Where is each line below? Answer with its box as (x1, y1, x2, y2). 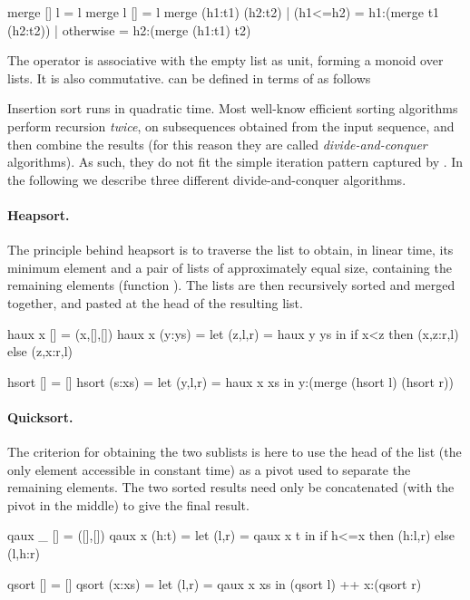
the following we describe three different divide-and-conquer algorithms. (7, 169, 406, 189)
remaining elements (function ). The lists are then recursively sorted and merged (7, 276, 455, 295)
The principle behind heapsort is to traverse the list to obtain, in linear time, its (7, 240, 454, 259)
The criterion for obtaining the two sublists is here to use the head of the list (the (7, 442, 462, 461)
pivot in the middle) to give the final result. (7, 495, 250, 514)
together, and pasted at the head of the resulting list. (7, 293, 303, 312)
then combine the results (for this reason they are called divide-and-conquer (7, 134, 427, 153)
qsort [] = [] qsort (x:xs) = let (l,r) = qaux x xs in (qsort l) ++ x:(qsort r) (7, 574, 422, 593)
